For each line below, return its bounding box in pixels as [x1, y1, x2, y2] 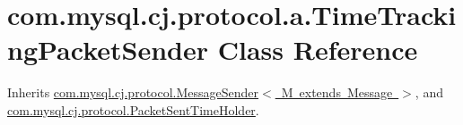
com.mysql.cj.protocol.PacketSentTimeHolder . [7, 100, 259, 119]
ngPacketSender [7, 31, 209, 68]
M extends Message [281, 83, 393, 102]
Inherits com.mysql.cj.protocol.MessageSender [7, 83, 259, 102]
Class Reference [217, 31, 418, 68]
